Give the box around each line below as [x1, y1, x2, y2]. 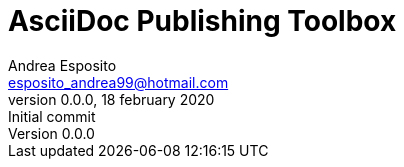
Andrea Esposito [8, 56, 117, 74]
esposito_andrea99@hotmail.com [8, 73, 229, 91]
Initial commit [8, 107, 96, 125]
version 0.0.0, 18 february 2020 [8, 90, 215, 108]
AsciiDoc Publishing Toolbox [8, 4, 397, 38]
